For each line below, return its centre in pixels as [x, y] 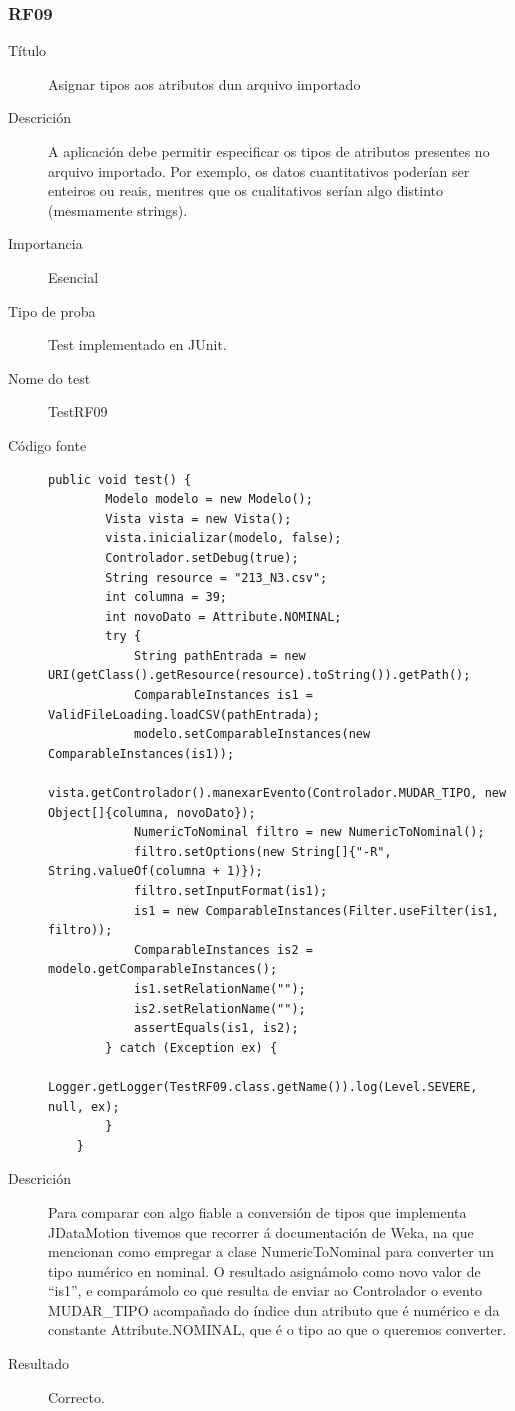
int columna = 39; [166, 597]
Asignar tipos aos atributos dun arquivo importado [204, 83]
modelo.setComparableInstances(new [252, 734]
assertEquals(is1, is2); [216, 1028]
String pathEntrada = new [219, 655]
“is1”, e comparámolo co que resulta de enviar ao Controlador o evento [265, 1290]
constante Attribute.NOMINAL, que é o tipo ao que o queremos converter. [277, 1329]
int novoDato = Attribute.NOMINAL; [223, 616]
